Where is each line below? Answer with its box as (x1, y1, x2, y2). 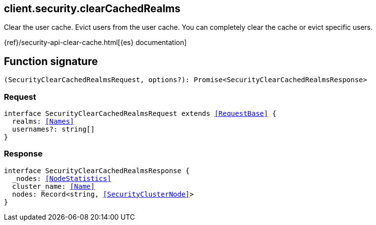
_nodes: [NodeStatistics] (12, 174, 112, 182)
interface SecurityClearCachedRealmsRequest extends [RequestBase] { (4, 110, 277, 118)
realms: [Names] (12, 117, 74, 126)
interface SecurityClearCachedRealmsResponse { (4, 166, 190, 175)
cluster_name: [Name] (12, 182, 95, 190)
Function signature (4, 55, 98, 67)
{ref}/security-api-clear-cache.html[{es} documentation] (4, 38, 187, 47)
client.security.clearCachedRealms (4, 2, 181, 15)
